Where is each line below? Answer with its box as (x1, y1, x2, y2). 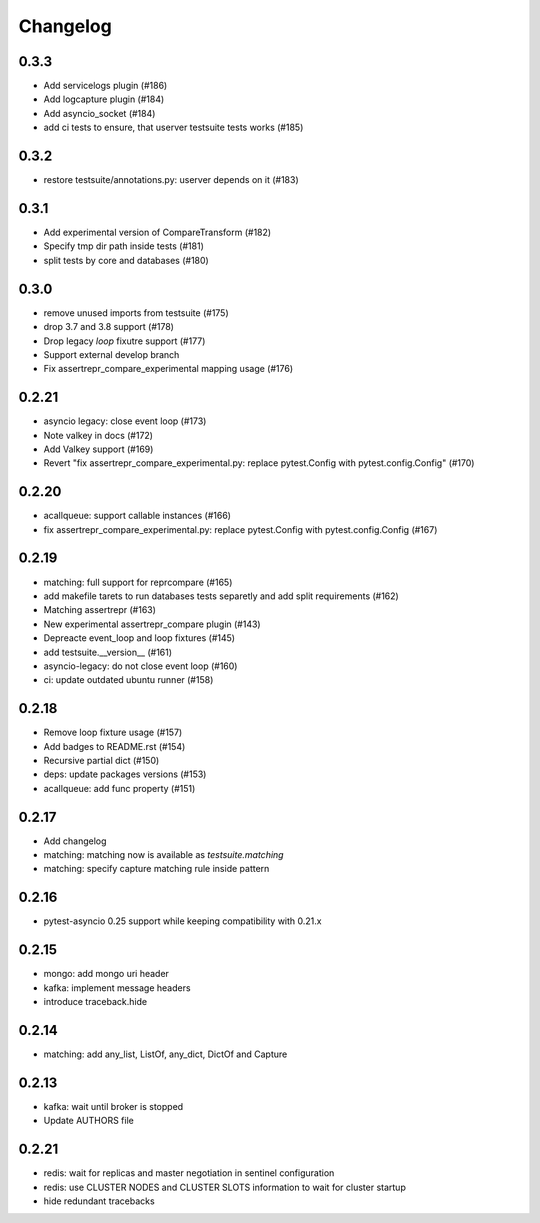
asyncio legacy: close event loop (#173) (43, 415, 207, 427)
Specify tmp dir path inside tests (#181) (43, 240, 204, 252)
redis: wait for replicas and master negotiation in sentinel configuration (43, 1167, 335, 1179)
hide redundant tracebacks (43, 1195, 155, 1207)
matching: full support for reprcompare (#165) (43, 576, 233, 588)
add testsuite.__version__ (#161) (43, 646, 173, 658)
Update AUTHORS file (43, 1115, 134, 1127)
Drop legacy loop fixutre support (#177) (43, 335, 206, 347)
